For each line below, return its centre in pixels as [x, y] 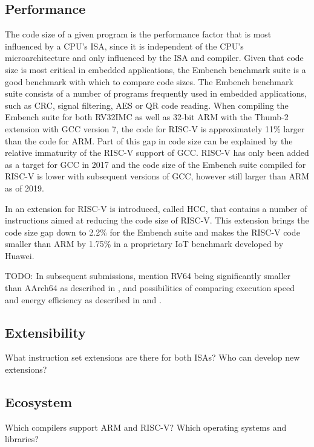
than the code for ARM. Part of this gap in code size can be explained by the [149, 140]
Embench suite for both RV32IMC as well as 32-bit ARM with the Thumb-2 [147, 117]
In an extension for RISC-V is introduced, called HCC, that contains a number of [156, 208]
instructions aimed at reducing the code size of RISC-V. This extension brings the [157, 220]
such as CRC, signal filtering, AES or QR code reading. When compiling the [147, 105]
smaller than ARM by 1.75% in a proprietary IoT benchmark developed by [144, 244]
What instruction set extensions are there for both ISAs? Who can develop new [152, 357]
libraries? [22, 439]
